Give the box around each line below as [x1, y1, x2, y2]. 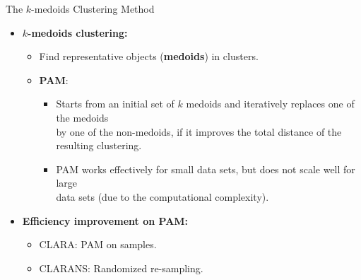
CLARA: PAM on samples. [39, 237, 157, 252]
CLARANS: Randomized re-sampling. [39, 260, 203, 275]
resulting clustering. [56, 138, 142, 153]
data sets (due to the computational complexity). [56, 189, 269, 204]
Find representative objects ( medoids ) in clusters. [39, 49, 259, 64]
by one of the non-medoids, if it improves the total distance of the [56, 124, 342, 139]
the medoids [56, 110, 109, 124]
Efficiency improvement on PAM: [22, 213, 189, 228]
